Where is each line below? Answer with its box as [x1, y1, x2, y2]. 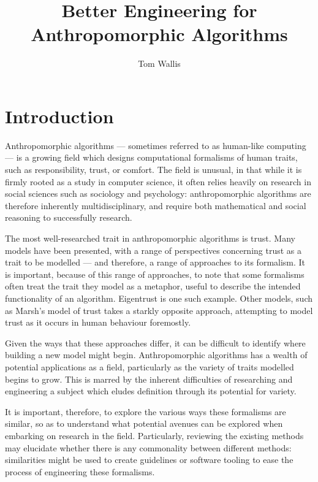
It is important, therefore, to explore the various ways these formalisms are [5, 405, 286, 418]
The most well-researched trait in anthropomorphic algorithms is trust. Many [5, 232, 295, 244]
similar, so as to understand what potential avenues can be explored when [5, 417, 283, 430]
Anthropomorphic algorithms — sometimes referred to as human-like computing [5, 139, 306, 151]
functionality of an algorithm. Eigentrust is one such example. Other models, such [5, 291, 312, 304]
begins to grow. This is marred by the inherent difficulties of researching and [5, 372, 293, 385]
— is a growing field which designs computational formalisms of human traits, [5, 151, 298, 164]
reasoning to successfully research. [5, 211, 132, 224]
